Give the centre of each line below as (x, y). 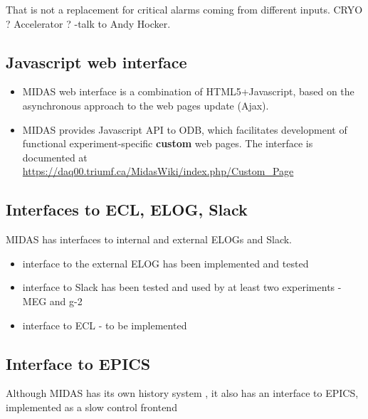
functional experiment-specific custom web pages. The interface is (168, 143)
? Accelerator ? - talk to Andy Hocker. (88, 23)
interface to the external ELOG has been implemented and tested (165, 263)
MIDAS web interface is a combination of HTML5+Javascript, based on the (188, 91)
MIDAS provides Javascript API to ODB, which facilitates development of (185, 129)
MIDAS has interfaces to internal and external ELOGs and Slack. (149, 239)
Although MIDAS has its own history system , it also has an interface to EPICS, (182, 393)
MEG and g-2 (52, 301)
